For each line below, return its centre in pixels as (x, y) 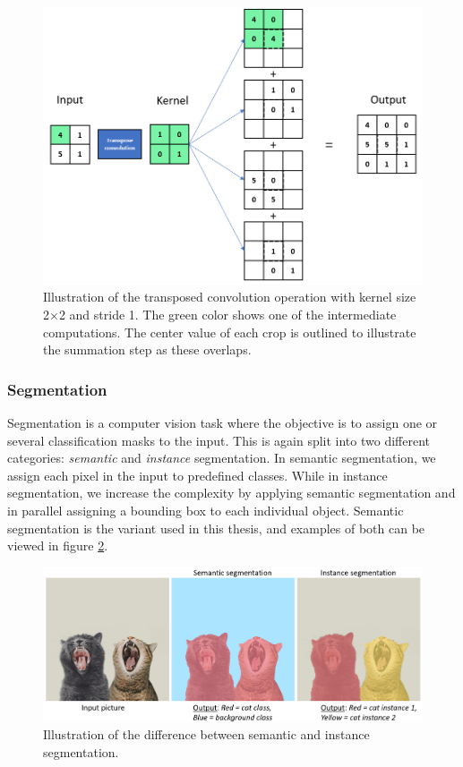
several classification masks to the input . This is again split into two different (219, 440)
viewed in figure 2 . (58, 545)
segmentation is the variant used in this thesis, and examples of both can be (216, 528)
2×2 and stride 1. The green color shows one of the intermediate (220, 315)
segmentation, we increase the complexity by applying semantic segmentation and (231, 493)
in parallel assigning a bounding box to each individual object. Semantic (206, 511)
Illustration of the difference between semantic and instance (206, 734)
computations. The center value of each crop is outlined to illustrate (230, 332)
